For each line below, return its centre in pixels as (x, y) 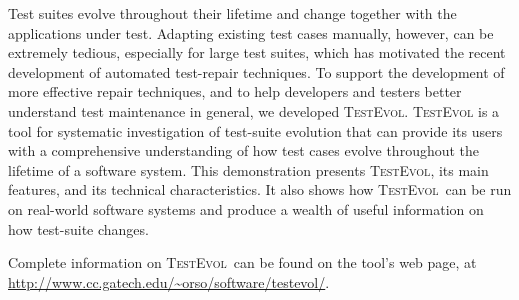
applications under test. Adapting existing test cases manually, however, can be (251, 32)
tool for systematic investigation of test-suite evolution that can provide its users (255, 130)
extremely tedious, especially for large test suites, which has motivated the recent (257, 52)
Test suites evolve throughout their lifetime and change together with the (232, 13)
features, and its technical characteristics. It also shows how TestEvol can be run (260, 189)
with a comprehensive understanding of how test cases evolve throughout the (244, 150)
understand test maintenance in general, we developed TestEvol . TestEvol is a (254, 110)
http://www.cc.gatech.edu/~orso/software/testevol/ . (169, 281)
